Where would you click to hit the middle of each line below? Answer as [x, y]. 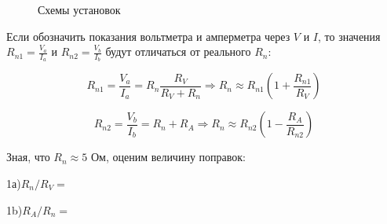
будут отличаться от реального [178, 51]
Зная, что [28, 157]
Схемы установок [79, 9]
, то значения [349, 36]
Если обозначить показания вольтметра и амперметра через [148, 36]
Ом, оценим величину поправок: [168, 157]
